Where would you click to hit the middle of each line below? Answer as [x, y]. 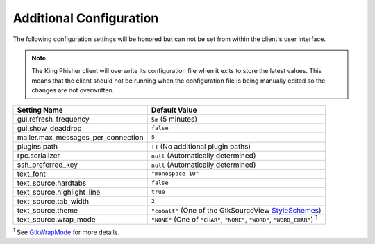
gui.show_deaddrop [50, 128]
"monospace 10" [175, 174]
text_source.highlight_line [59, 192]
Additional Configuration [86, 18]
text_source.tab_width [53, 201]
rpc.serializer [39, 155]
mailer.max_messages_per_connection [80, 137]
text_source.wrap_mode [57, 219]
